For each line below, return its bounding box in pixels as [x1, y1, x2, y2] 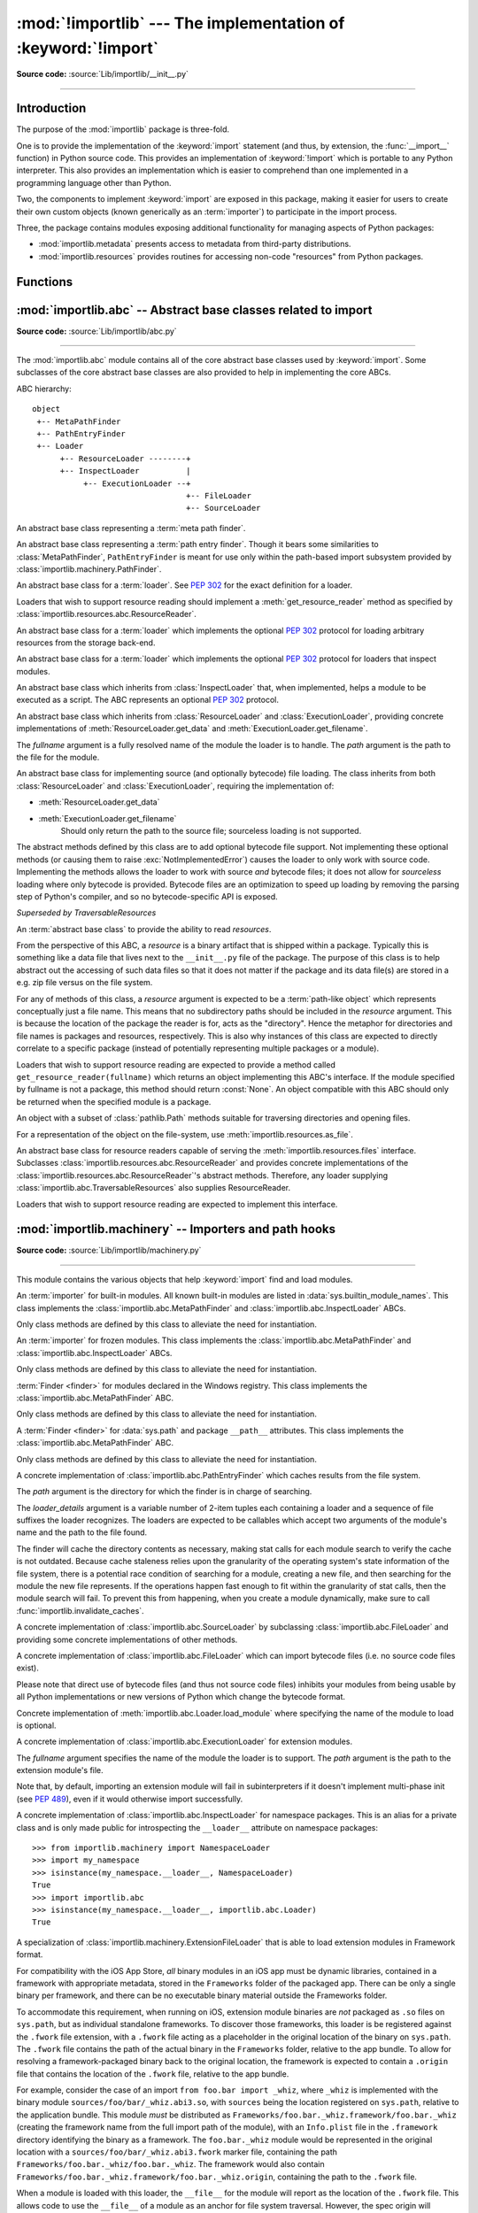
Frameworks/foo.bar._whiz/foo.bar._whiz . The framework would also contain [16, 2159, 325, 2170]
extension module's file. [16, 1765, 104, 1776]
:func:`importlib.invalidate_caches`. [16, 1605, 145, 1615]
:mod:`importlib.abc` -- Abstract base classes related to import [16, 302, 373, 318]
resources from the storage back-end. [16, 637, 156, 648]
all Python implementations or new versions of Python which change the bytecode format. [16, 1692, 345, 1702]
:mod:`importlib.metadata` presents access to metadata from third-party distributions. [38, 239, 351, 250]
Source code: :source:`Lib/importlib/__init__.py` [16, 69, 189, 80]
